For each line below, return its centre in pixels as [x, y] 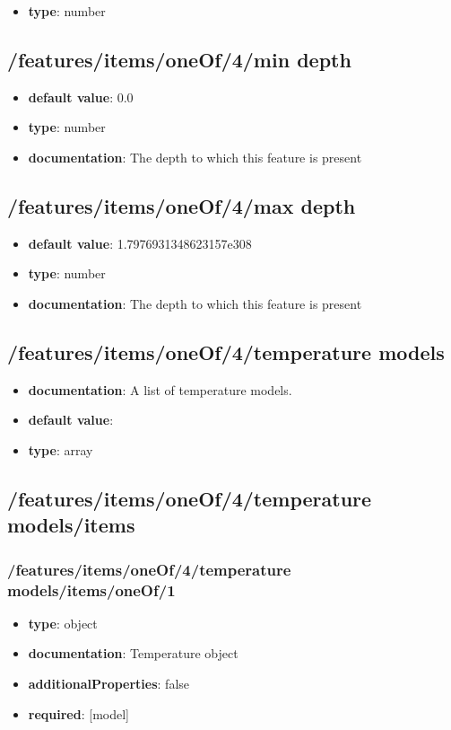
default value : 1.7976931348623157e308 [140, 243]
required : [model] [78, 713]
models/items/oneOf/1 [91, 589]
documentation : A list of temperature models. [160, 389]
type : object [63, 623]
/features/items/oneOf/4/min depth [179, 59]
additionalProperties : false [109, 684]
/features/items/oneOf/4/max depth [182, 205]
